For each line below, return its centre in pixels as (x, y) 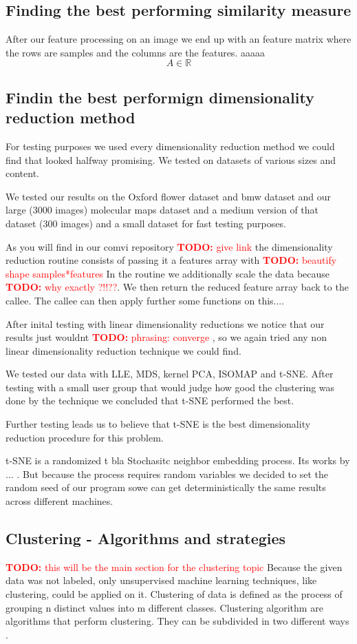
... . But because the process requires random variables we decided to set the (167, 474)
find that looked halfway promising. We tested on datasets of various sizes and (171, 159)
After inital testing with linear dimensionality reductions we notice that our (165, 323)
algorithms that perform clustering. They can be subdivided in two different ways (177, 621)
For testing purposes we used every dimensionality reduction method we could (170, 146)
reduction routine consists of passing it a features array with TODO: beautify (171, 260)
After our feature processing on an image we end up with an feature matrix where (178, 39)
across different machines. (60, 501)
